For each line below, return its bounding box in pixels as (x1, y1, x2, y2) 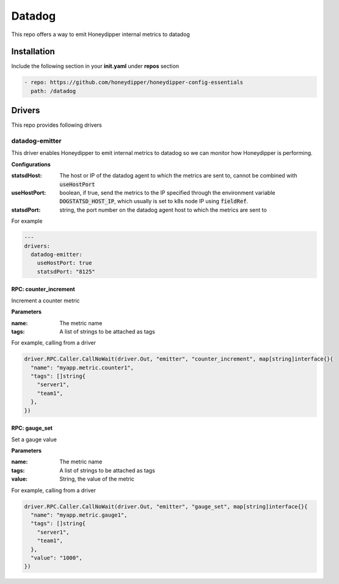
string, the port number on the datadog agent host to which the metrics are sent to (59, 206, 267, 214)
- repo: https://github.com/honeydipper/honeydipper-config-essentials (24, 79, 244, 86)
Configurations (11, 160, 51, 168)
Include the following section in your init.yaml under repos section (11, 62, 180, 70)
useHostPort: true (37, 260, 92, 266)
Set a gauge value (11, 435, 57, 443)
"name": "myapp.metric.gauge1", (31, 511, 128, 518)
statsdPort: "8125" (37, 268, 96, 275)
